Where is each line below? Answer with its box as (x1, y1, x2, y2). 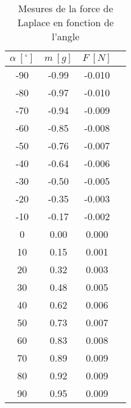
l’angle (51, 29, 80, 43)
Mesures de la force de (18, 1, 113, 15)
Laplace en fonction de (17, 15, 114, 29)
